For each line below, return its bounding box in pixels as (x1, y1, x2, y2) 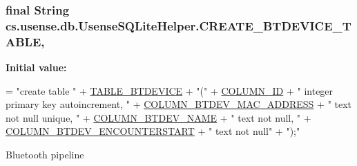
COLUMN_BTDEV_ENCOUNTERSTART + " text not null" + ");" (6, 124, 300, 138)
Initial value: (6, 60, 67, 75)
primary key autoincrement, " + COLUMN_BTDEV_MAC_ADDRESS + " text (6, 97, 352, 111)
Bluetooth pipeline (6, 147, 84, 162)
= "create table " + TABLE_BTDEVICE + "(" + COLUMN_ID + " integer (6, 83, 334, 98)
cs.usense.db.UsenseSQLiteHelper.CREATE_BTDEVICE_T (6, 17, 351, 34)
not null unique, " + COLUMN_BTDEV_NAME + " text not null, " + (6, 110, 311, 124)
